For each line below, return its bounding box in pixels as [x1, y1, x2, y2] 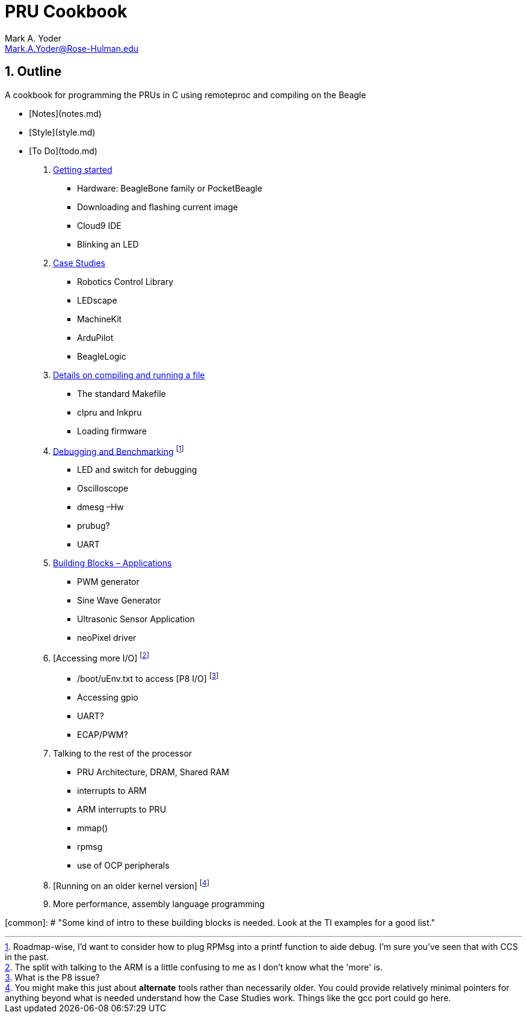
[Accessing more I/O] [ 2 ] [53, 651, 149, 663]
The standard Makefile [77, 388, 166, 399]
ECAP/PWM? [77, 729, 128, 740]
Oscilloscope [77, 483, 129, 494]
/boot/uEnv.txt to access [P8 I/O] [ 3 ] [77, 671, 219, 684]
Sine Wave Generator [77, 595, 161, 606]
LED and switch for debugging [77, 464, 197, 475]
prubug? [77, 520, 110, 531]
